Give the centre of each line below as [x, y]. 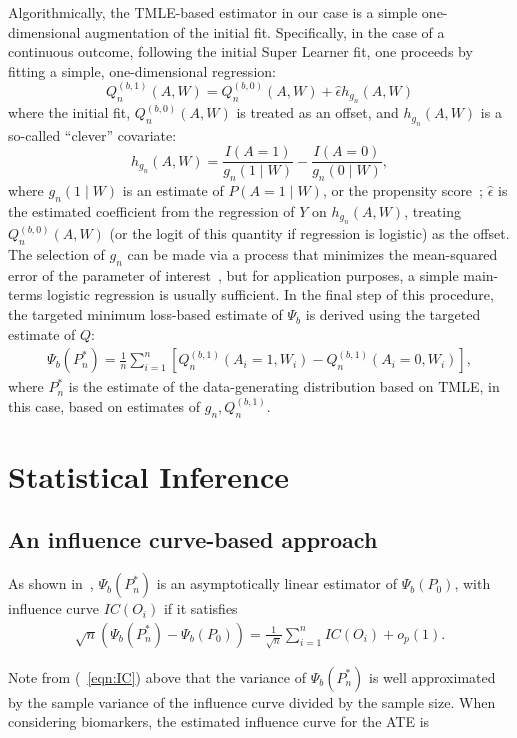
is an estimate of [173, 190]
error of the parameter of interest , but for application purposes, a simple [233, 274]
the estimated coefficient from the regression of [151, 210]
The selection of [56, 254]
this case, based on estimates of [104, 405]
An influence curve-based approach [193, 539]
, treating [432, 210]
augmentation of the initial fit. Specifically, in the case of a [265, 31]
